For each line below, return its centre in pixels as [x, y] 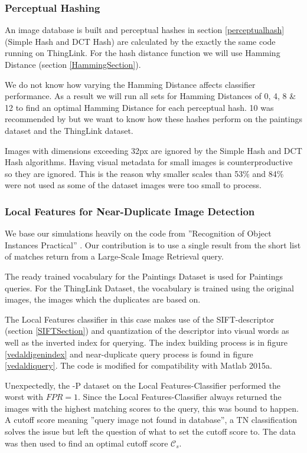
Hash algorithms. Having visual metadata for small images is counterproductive [149, 162]
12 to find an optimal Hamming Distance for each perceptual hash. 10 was [139, 107]
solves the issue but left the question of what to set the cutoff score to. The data [150, 431]
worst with [24, 397]
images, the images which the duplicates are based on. [103, 299]
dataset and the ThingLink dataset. [69, 130]
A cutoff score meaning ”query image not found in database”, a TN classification [151, 420]
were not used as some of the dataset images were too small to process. [133, 185]
